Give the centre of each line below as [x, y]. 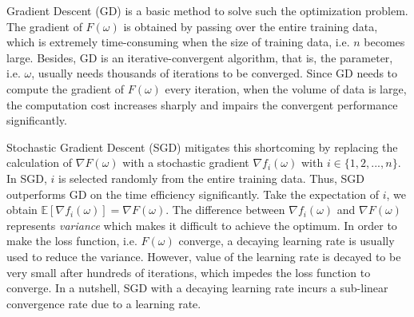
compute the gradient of [66, 88]
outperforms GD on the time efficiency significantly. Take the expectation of [193, 194]
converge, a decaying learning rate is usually [287, 241]
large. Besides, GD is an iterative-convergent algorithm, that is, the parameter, [200, 57]
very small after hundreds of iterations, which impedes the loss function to [189, 272]
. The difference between [225, 210]
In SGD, [27, 178]
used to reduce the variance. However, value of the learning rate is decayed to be [204, 256]
